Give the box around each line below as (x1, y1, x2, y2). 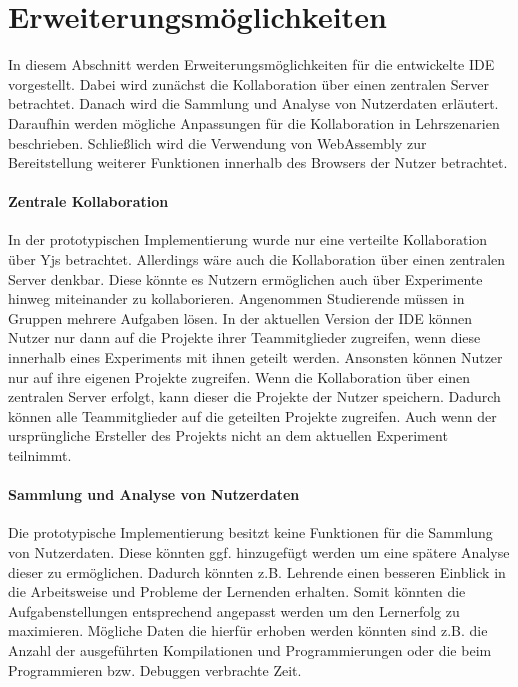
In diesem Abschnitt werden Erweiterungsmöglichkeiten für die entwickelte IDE (8, 54, 495, 75)
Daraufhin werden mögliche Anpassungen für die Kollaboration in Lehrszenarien (8, 112, 500, 133)
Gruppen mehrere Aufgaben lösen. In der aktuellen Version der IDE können (8, 307, 473, 328)
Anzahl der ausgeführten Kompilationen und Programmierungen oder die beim (8, 639, 492, 660)
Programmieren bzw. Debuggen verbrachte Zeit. (8, 659, 302, 680)
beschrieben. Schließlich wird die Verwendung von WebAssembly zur (8, 132, 427, 153)
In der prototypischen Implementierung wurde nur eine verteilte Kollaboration (8, 229, 488, 250)
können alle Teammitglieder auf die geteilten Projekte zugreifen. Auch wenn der (8, 405, 497, 426)
